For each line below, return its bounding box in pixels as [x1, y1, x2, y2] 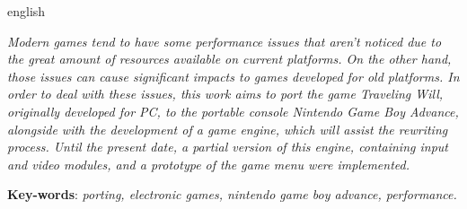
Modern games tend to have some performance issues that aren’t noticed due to [7, 31, 442, 50]
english [7, 2, 46, 20]
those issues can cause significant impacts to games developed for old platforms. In [7, 66, 460, 85]
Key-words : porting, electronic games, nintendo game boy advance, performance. [7, 185, 457, 204]
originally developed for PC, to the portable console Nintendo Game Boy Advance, [7, 101, 459, 120]
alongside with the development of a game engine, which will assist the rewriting [7, 119, 448, 138]
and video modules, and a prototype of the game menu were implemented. [7, 154, 410, 173]
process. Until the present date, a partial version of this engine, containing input [7, 137, 448, 156]
